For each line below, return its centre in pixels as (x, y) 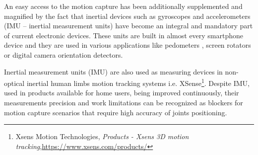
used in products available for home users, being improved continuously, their (122, 93)
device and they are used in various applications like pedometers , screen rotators (128, 45)
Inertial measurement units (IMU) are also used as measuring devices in (113, 71)
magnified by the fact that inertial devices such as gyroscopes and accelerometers (127, 16)
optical (14, 83)
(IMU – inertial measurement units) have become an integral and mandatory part (129, 26)
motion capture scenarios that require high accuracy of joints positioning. (116, 112)
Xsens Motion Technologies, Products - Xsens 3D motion (102, 136)
